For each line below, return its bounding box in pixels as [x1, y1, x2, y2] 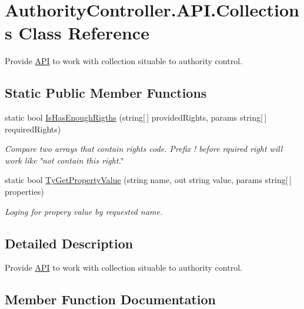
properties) [5, 185, 44, 198]
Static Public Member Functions [5, 84, 207, 102]
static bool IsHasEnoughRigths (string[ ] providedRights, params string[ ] [5, 111, 267, 124]
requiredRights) [5, 122, 61, 135]
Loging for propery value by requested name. [5, 205, 163, 217]
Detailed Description [5, 234, 133, 252]
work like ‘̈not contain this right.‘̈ [5, 154, 123, 166]
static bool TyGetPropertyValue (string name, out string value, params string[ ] [5, 174, 292, 186]
